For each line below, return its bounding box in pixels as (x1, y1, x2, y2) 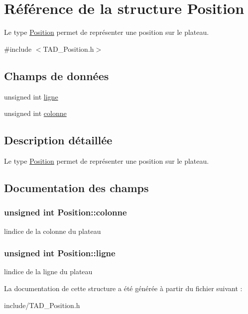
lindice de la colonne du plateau (4, 225, 101, 236)
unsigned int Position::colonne (4, 206, 127, 218)
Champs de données (4, 68, 109, 83)
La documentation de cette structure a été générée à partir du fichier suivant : (4, 283, 243, 293)
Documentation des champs (4, 180, 149, 195)
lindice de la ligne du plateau (4, 266, 93, 277)
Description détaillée (4, 132, 113, 148)
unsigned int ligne (4, 91, 58, 102)
